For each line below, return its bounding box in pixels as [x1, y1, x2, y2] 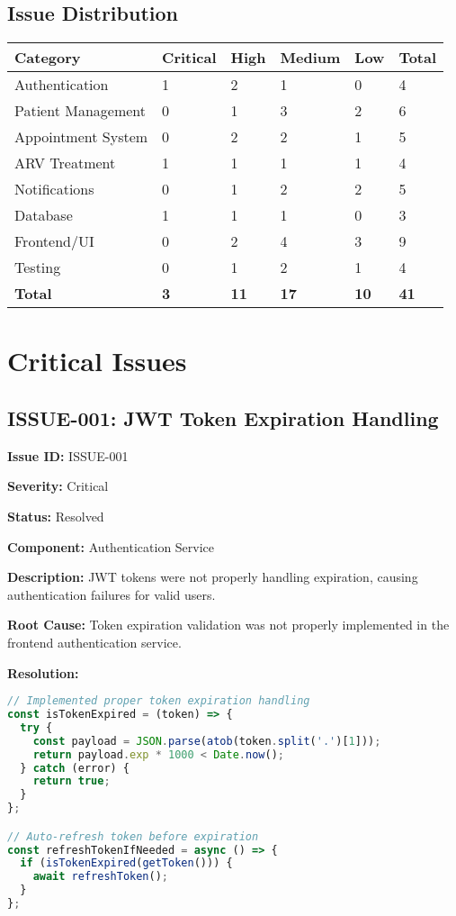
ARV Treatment [14, 152, 116, 174]
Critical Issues [7, 342, 187, 379]
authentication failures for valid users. [7, 585, 216, 603]
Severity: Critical [7, 476, 109, 495]
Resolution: [7, 663, 79, 682]
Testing [14, 257, 61, 278]
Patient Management [14, 100, 147, 122]
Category [14, 47, 81, 68]
